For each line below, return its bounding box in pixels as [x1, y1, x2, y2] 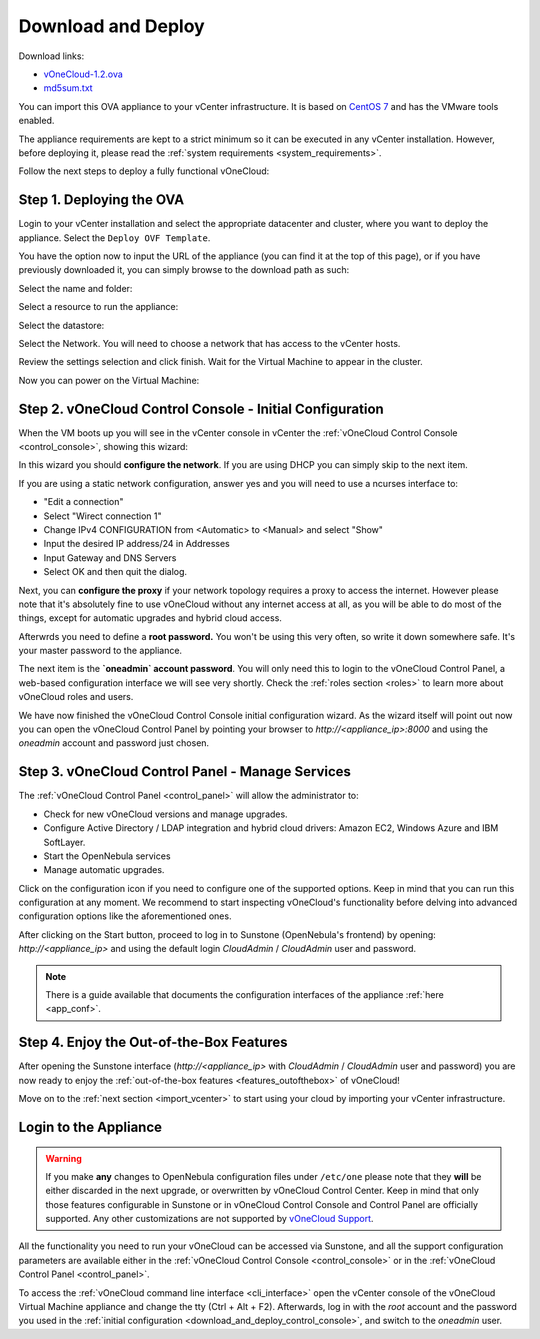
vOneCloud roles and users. [18, 691, 134, 703]
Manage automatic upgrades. [43, 864, 165, 876]
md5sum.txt [43, 82, 94, 94]
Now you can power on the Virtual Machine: [18, 374, 200, 386]
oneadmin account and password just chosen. [18, 737, 210, 749]
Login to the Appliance [18, 1118, 163, 1135]
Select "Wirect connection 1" [43, 510, 162, 522]
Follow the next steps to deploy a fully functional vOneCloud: [18, 165, 270, 177]
